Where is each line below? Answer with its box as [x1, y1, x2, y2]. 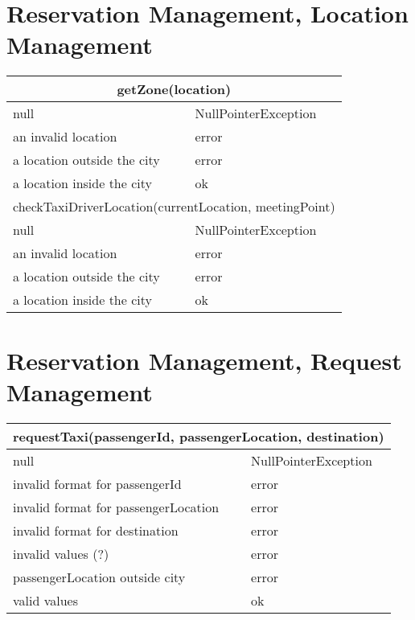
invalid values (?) [13, 544, 109, 563]
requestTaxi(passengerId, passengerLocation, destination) [13, 426, 384, 445]
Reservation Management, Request [6, 343, 402, 376]
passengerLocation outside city [13, 567, 186, 586]
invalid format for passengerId [13, 474, 182, 493]
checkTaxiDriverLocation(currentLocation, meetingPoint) [13, 197, 335, 216]
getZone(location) [117, 80, 232, 99]
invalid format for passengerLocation [13, 497, 220, 516]
